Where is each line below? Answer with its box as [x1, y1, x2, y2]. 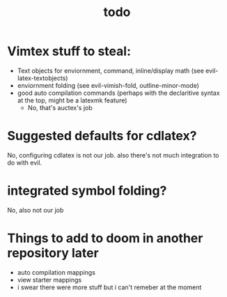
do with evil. [7, 158, 42, 167]
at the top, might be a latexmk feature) [17, 96, 127, 105]
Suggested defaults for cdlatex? [7, 128, 197, 144]
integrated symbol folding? [7, 183, 167, 199]
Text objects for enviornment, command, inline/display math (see [17, 66, 204, 75]
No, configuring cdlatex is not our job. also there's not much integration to [7, 151, 219, 159]
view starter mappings [17, 275, 82, 284]
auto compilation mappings [17, 268, 96, 276]
